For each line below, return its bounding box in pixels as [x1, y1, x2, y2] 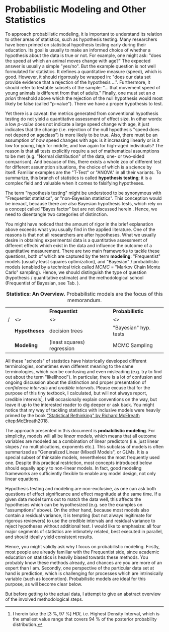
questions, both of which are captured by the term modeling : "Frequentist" [5, 253, 161, 259]
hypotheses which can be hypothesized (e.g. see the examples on [5, 501, 142, 507]
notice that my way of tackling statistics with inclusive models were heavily [5, 407, 161, 413]
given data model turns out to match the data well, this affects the [5, 496, 141, 502]
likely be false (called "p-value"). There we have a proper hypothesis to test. [5, 100, 163, 106]
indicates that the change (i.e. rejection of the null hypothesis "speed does [5, 126, 160, 132]
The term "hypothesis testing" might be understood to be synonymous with [5, 190, 162, 196]
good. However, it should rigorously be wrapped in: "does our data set [5, 74, 151, 80]
